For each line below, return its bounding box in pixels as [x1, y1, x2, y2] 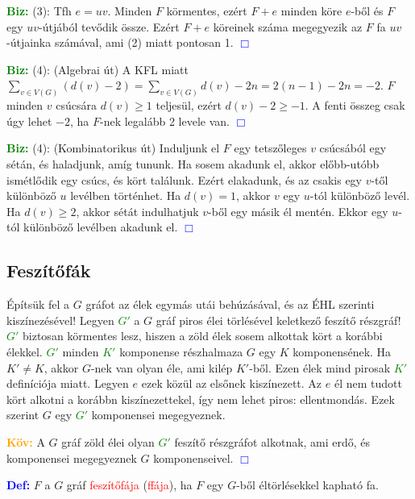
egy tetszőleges [234, 139, 307, 156]
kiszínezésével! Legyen [6, 311, 114, 328]
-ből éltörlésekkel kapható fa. [236, 476, 379, 493]
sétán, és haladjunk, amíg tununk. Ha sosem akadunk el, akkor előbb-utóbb [6, 156, 380, 173]
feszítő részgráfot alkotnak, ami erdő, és [174, 433, 371, 450]
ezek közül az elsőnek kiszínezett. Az [141, 375, 322, 392]
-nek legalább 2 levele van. [99, 112, 230, 129]
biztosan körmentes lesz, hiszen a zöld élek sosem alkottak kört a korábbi [23, 327, 383, 344]
